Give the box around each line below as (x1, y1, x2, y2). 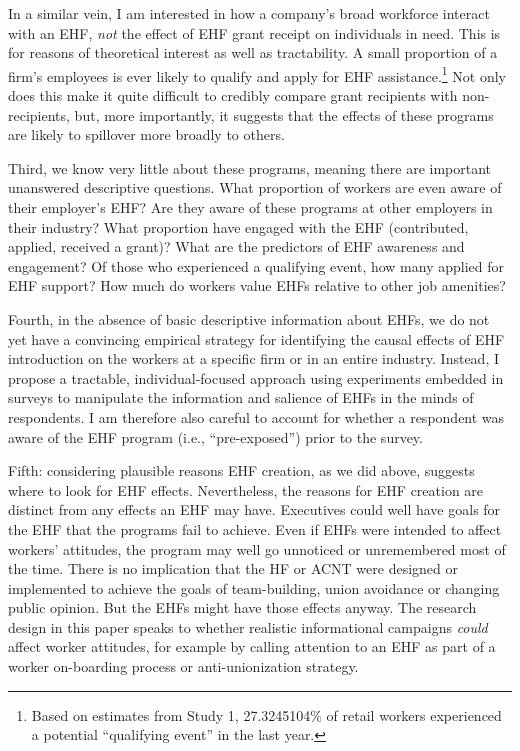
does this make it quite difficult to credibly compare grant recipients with (8, 85, 458, 106)
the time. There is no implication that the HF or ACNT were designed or (8, 558, 459, 579)
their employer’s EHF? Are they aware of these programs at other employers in (8, 197, 493, 217)
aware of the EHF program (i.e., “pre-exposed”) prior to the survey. (8, 426, 423, 447)
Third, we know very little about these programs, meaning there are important (8, 157, 492, 178)
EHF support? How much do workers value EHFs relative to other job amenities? (8, 275, 506, 296)
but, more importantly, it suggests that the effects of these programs (74, 104, 494, 125)
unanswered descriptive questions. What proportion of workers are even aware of (8, 177, 502, 198)
